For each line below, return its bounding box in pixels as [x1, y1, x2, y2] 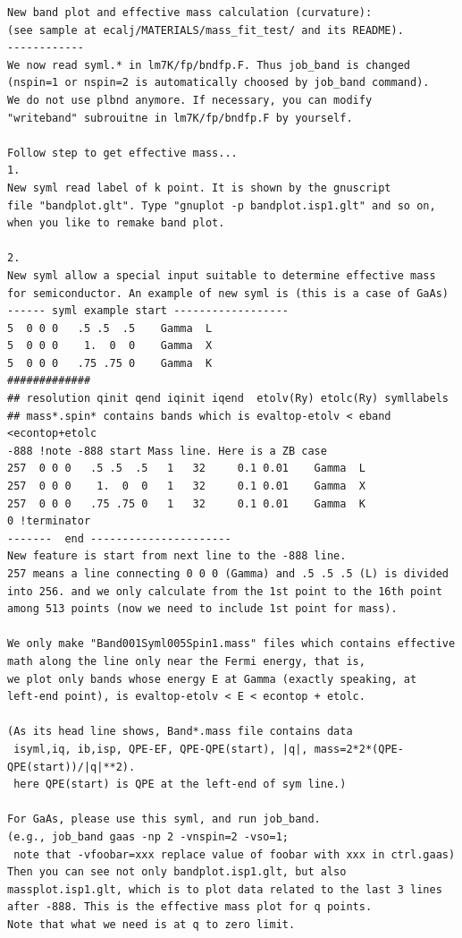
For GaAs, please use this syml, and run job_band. [7, 813, 321, 826]
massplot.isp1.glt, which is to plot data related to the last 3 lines [7, 883, 442, 896]
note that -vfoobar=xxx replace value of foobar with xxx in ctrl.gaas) [13, 848, 456, 861]
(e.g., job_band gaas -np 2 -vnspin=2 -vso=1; [7, 830, 289, 843]
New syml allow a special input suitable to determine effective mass [7, 269, 436, 282]
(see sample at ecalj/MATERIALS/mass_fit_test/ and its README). [7, 23, 404, 37]
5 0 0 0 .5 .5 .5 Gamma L [7, 321, 213, 335]
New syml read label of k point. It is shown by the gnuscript [7, 181, 391, 194]
